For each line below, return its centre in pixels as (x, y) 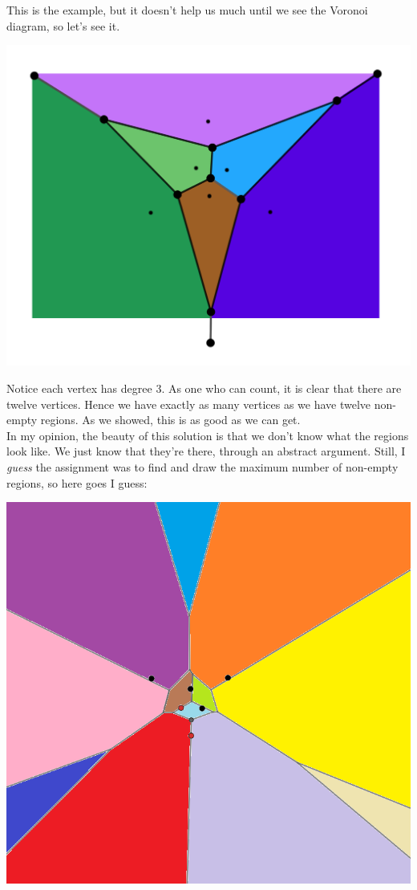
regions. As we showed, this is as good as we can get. (170, 420)
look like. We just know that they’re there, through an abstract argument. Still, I (206, 451)
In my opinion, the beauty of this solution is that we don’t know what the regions (208, 435)
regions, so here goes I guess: (77, 482)
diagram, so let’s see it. (63, 25)
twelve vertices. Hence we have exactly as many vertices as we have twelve (189, 404)
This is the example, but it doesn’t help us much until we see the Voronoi (187, 10)
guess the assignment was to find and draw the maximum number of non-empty (202, 466)
